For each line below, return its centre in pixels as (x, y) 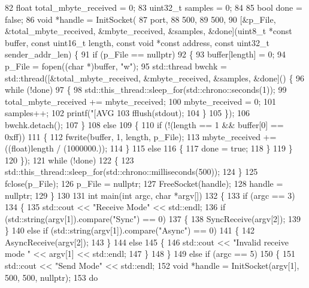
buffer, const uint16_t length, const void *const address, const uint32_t (137, 42)
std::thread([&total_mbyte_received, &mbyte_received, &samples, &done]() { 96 (155, 78)
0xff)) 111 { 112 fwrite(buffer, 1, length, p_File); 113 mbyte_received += (141, 136)
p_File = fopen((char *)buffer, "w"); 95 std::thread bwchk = (116, 66)
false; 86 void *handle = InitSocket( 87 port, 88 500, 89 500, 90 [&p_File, (140, 19)
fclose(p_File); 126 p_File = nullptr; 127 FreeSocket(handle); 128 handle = (144, 183)
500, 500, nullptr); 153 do (51, 277)
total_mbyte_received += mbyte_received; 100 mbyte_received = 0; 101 (141, 101)
